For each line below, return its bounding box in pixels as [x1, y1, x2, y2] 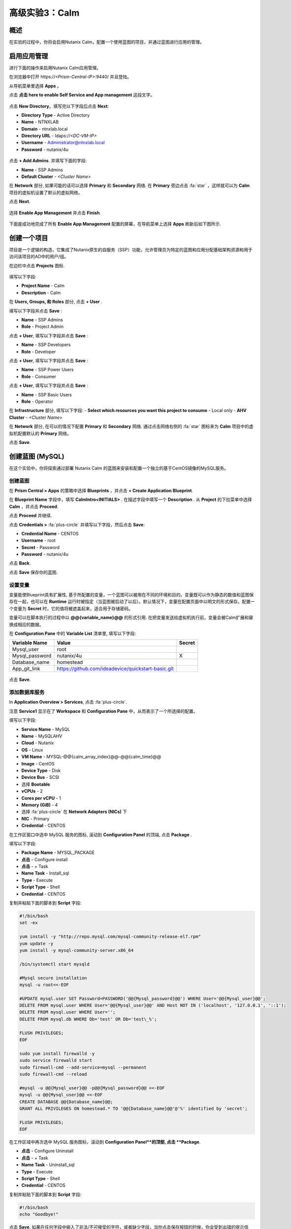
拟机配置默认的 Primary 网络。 [9, 430, 71, 436]
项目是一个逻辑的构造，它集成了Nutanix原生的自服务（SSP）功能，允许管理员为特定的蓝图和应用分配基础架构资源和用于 [9, 246, 253, 253]
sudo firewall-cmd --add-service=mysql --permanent [19, 1064, 147, 1070]
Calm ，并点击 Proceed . [9, 503, 58, 509]
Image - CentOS [21, 761, 55, 766]
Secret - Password [21, 544, 60, 550]
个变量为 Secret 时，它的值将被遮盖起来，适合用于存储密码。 [9, 605, 133, 612]
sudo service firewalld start [19, 1057, 92, 1063]
